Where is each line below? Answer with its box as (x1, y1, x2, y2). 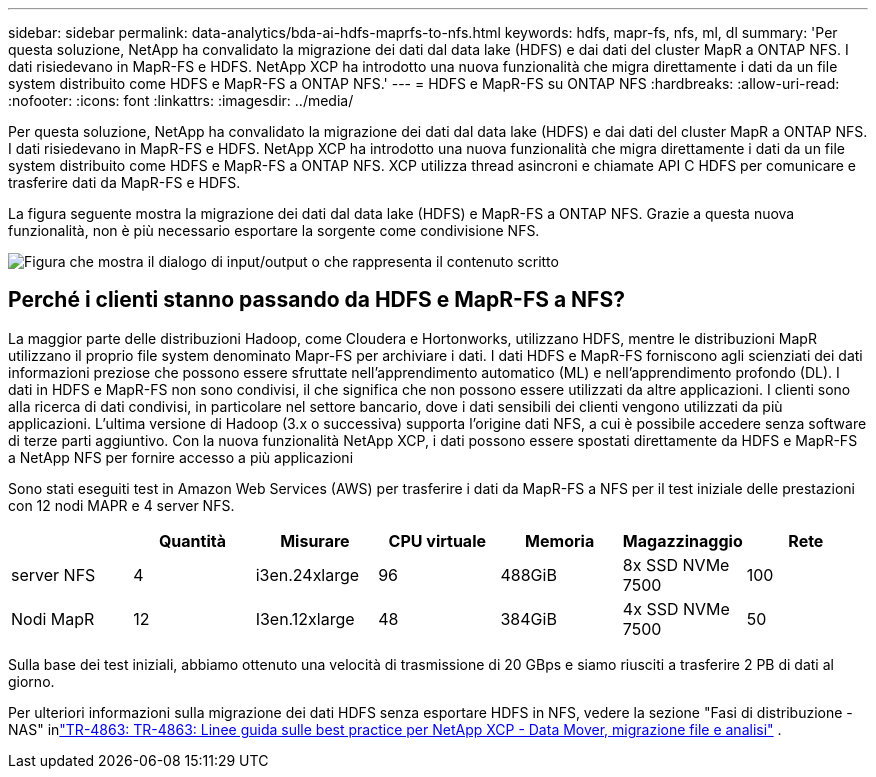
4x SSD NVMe (622, 598, 730, 619)
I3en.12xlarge (255, 608, 355, 629)
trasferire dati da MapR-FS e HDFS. (8, 174, 241, 191)
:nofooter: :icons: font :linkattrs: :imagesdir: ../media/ (8, 92, 354, 109)
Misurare (280, 530, 350, 551)
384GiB (500, 608, 557, 629)
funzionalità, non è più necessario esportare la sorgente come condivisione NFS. (8, 222, 540, 239)
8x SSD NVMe (622, 554, 730, 575)
